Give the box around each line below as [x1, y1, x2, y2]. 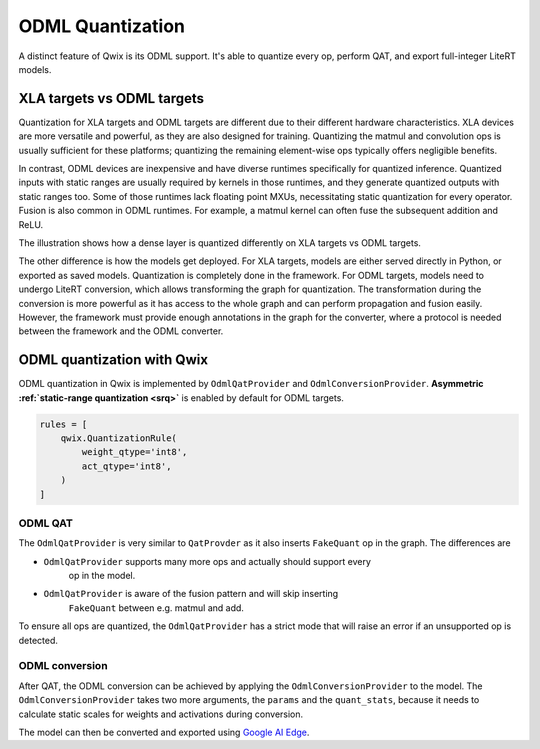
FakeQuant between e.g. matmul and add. [68, 601, 245, 614]
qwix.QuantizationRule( [60, 432, 177, 444]
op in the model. [68, 570, 136, 582]
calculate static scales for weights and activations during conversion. [18, 708, 304, 720]
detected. [18, 634, 59, 646]
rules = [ [39, 418, 88, 430]
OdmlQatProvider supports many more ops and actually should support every [43, 555, 372, 567]
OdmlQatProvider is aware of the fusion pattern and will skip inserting [43, 588, 339, 600]
